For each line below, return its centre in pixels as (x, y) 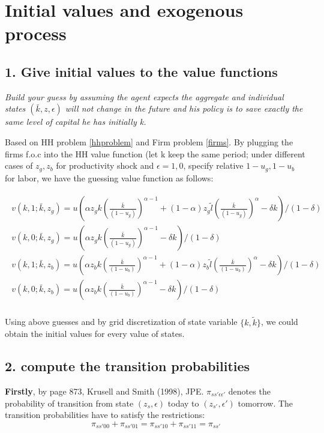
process (36, 33)
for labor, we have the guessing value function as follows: (109, 177)
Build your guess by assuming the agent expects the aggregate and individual (144, 96)
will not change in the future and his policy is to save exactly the (184, 108)
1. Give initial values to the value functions (141, 71)
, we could (280, 322)
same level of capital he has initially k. (76, 122)
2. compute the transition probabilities (127, 366)
